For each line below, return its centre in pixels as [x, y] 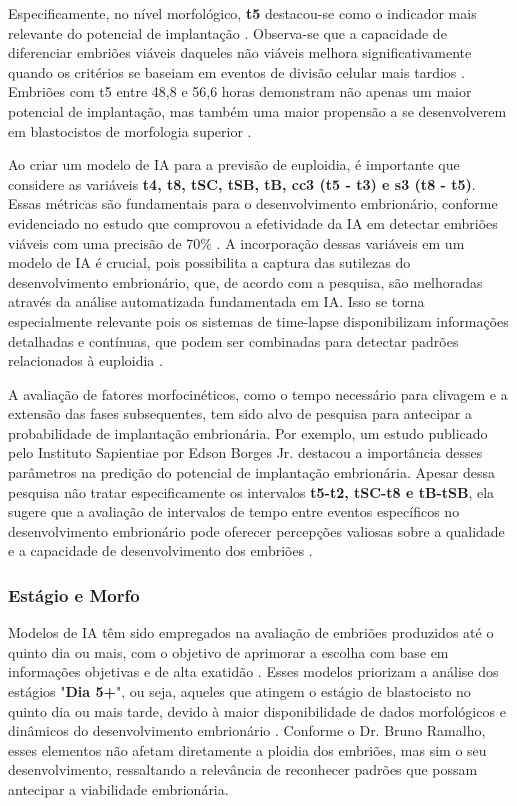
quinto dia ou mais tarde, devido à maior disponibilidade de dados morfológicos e [257, 710]
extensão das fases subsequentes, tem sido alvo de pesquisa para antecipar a [240, 413]
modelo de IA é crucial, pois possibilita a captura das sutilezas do [209, 262]
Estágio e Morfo [74, 594]
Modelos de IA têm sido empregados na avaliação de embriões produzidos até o [251, 632]
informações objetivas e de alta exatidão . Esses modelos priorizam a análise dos [253, 671]
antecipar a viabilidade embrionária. [118, 789]
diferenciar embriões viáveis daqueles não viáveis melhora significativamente [240, 52]
